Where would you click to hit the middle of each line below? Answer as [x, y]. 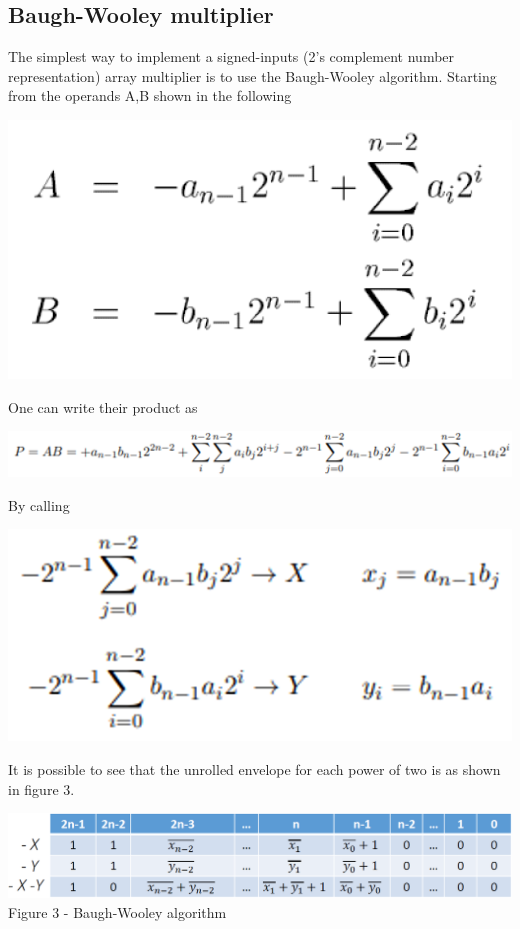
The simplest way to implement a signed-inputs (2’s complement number [231, 56]
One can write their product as [103, 406]
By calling [39, 504]
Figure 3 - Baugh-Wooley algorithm [117, 911]
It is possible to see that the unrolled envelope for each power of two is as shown [254, 768]
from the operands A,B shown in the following [150, 95]
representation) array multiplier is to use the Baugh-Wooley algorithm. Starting [252, 75]
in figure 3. [41, 788]
